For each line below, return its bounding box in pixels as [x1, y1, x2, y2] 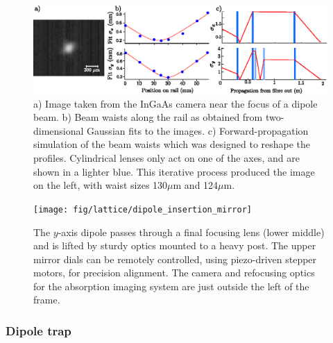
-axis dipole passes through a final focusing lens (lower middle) [58, 224, 325, 239]
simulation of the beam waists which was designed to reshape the [33, 137, 311, 151]
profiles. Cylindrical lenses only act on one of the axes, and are [33, 151, 300, 165]
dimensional [33, 123, 84, 137]
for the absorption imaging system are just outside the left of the [33, 278, 309, 293]
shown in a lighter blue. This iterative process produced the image [33, 164, 315, 178]
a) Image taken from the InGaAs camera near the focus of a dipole [33, 96, 318, 110]
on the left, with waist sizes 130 [33, 178, 168, 192]
